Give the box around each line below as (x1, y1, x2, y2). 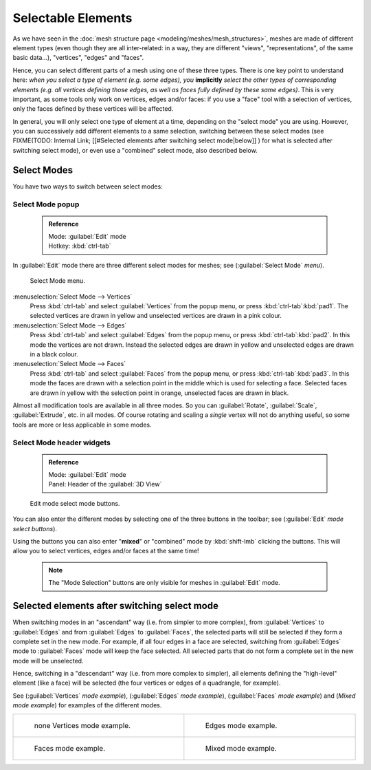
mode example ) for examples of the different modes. (12, 701, 162, 709)
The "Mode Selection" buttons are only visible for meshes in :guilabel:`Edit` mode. (48, 579, 280, 587)
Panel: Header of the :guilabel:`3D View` (48, 480, 162, 489)
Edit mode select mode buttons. (30, 499, 120, 507)
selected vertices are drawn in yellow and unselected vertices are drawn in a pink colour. (30, 312, 282, 320)
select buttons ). (12, 524, 58, 533)
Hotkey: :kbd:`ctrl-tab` (48, 242, 111, 250)
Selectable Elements (12, 10, 133, 25)
